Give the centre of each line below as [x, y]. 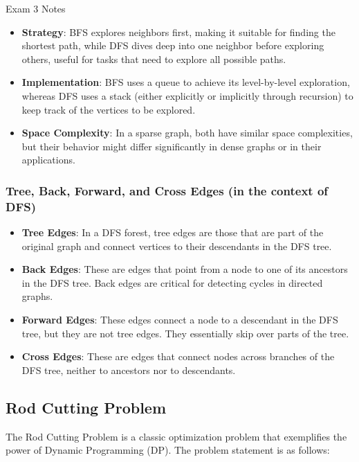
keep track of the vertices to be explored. [109, 109]
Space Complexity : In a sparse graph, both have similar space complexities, [187, 133]
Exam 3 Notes [36, 8]
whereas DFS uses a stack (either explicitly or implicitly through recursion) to [187, 95]
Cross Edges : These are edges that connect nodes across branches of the [178, 356]
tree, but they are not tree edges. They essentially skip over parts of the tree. [185, 333]
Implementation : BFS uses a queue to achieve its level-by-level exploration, [186, 82]
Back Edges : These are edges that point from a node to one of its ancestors [185, 269]
